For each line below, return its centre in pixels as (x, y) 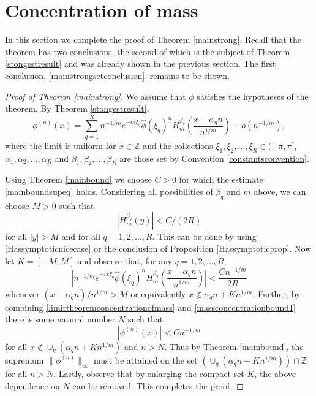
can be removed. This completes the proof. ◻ (158, 385)
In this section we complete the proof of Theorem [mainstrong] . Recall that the (153, 40)
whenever (22, 293)
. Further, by (276, 293)
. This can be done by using (204, 236)
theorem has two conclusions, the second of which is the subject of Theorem (148, 51)
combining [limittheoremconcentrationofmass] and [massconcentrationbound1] (150, 307)
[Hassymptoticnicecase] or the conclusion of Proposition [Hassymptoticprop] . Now (158, 248)
